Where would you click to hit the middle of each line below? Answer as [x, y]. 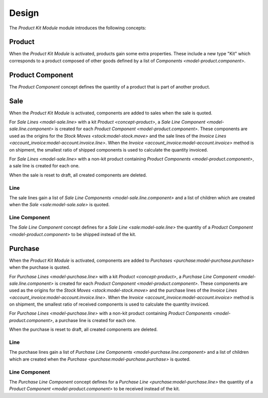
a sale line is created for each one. [44, 166]
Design [24, 13]
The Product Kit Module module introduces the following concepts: [78, 28]
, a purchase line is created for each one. [94, 320]
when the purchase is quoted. [40, 267]
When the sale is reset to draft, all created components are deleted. [78, 175]
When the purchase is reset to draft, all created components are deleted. [84, 329]
